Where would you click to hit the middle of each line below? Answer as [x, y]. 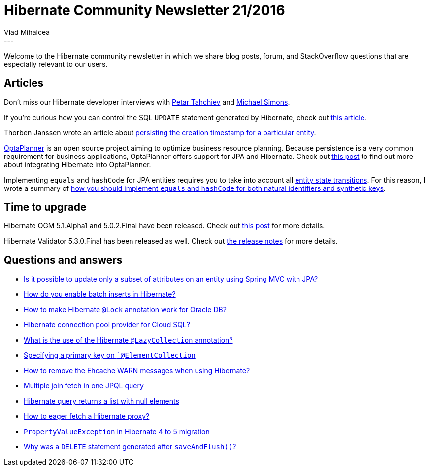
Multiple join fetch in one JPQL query [84, 386]
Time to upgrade [45, 207]
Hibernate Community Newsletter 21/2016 [145, 10]
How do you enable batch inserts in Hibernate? [100, 294]
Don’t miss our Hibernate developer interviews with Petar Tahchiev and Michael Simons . [147, 102]
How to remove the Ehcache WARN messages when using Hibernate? [137, 371]
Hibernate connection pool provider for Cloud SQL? [107, 325]
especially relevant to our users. [56, 64]
